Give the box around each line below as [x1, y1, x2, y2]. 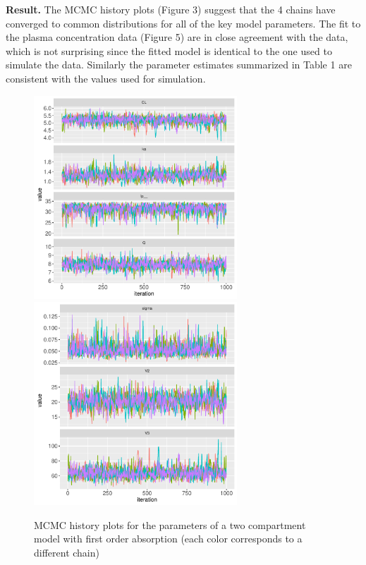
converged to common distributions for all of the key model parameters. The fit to [6, 16, 361, 30]
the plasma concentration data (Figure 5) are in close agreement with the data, [6, 30, 348, 44]
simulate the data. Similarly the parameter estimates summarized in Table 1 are [6, 57, 352, 72]
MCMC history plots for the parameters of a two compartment [34, 517, 306, 532]
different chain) [34, 545, 99, 559]
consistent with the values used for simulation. [6, 71, 206, 85]
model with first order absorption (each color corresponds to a [34, 531, 303, 546]
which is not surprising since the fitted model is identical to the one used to [6, 43, 332, 58]
